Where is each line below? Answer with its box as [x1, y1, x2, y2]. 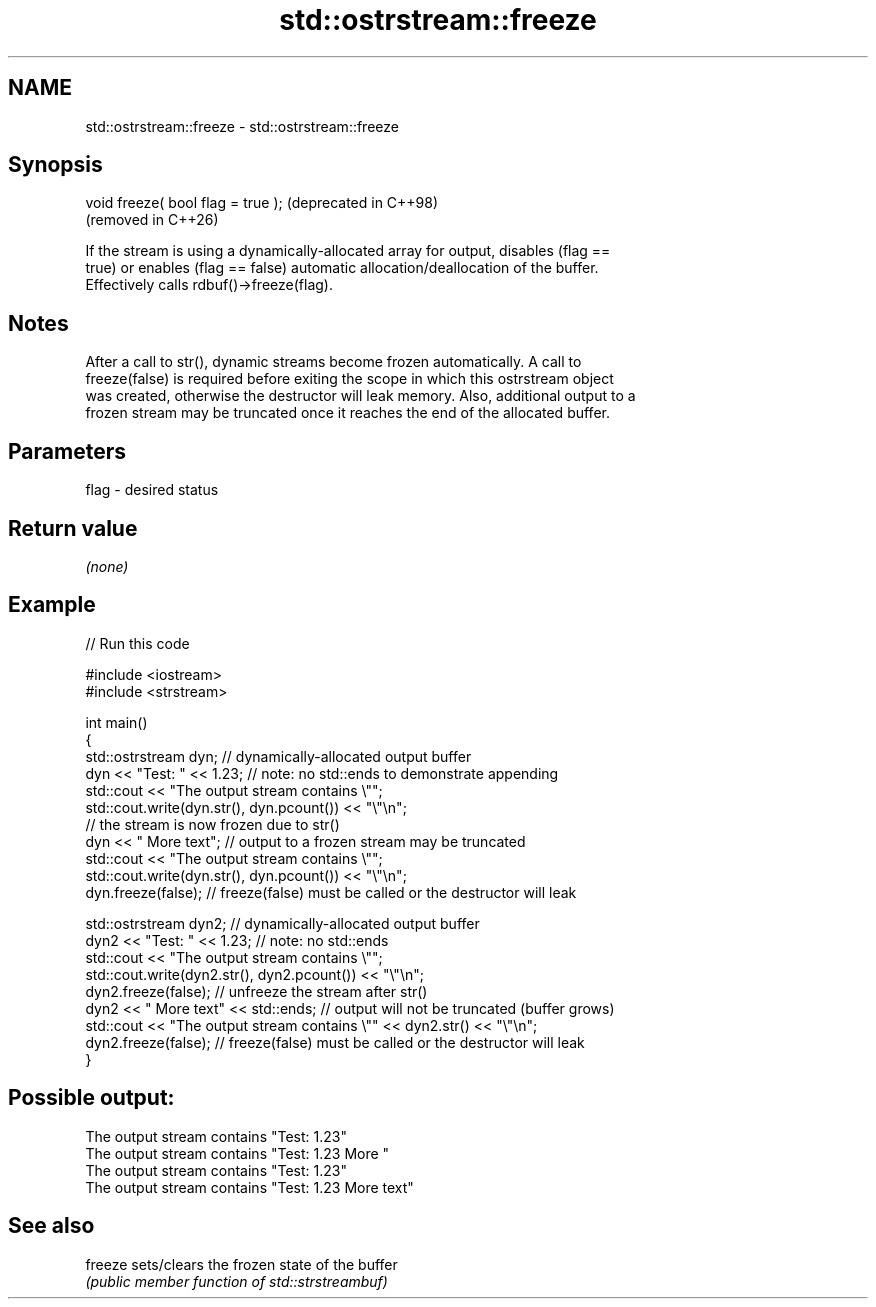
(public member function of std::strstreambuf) [85, 1272, 388, 1290]
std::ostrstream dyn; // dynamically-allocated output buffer [85, 747, 472, 765]
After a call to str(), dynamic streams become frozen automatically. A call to [85, 353, 582, 371]
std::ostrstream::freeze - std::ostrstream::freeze [85, 117, 399, 135]
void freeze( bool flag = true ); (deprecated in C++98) [85, 194, 439, 212]
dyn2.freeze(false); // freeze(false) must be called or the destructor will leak [85, 1033, 585, 1051]
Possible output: [8, 1085, 175, 1111]
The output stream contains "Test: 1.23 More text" [85, 1178, 414, 1196]
